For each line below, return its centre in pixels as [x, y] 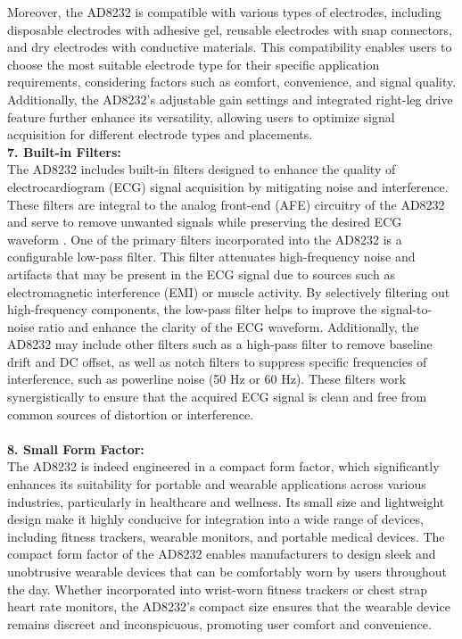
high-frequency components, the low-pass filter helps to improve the [192, 309]
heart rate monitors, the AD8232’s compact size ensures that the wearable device [229, 606]
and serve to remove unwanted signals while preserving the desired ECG [205, 222]
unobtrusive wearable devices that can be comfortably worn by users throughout [227, 571]
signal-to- [407, 309]
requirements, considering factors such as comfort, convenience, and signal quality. [232, 82]
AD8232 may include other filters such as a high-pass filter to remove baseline [220, 344]
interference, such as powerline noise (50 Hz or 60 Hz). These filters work [206, 379]
